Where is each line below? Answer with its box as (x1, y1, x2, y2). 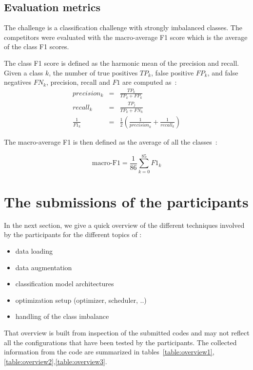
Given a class (4, 67, 43, 77)
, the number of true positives (49, 67, 138, 77)
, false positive (151, 67, 194, 77)
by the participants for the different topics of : (4, 229, 142, 240)
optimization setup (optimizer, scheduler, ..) (15, 295, 147, 305)
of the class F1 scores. (4, 41, 69, 52)
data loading (15, 246, 53, 256)
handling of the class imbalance (15, 311, 109, 321)
